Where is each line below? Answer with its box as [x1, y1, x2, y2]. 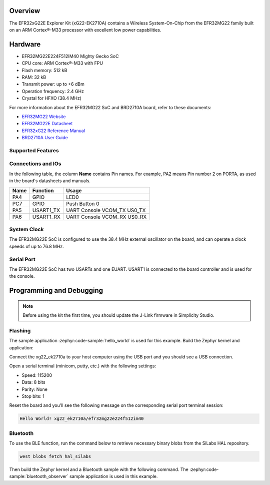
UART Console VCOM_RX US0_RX [65, 213, 147, 220]
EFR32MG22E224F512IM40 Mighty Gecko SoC [21, 53, 119, 59]
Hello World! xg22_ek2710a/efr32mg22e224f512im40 [19, 416, 144, 421]
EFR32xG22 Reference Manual [21, 128, 85, 134]
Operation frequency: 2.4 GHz [21, 88, 84, 94]
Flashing [9, 327, 31, 334]
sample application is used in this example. [69, 473, 158, 479]
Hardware [9, 40, 41, 49]
